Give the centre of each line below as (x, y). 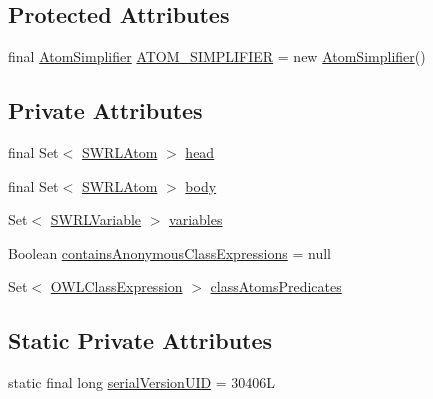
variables (196, 219)
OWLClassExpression (116, 286)
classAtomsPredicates (276, 286)
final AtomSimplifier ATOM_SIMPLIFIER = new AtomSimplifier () (217, 56)
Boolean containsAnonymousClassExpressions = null (169, 252)
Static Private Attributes (140, 340)
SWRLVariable (96, 219)
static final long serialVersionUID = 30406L (142, 382)
